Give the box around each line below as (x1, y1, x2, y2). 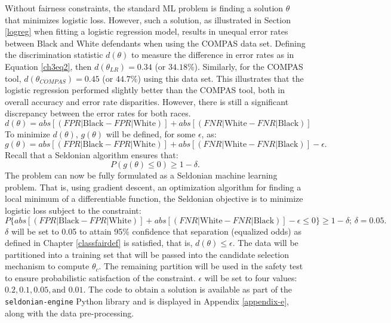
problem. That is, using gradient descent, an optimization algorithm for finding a (5, 180, 301, 193)
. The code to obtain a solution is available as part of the (83, 283, 293, 296)
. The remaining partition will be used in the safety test (98, 260, 303, 272)
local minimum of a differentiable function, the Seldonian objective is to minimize (5, 192, 303, 205)
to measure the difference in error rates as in (131, 48, 294, 61)
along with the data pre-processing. (5, 306, 134, 319)
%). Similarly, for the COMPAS (187, 60, 303, 72)
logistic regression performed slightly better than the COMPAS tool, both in (5, 84, 285, 96)
